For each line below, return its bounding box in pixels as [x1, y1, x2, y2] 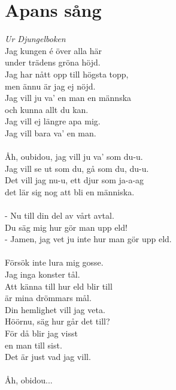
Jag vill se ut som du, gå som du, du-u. [5, 162, 149, 174]
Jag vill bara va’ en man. [5, 126, 96, 139]
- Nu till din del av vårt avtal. [5, 209, 114, 222]
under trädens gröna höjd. [5, 56, 101, 69]
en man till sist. [5, 338, 62, 351]
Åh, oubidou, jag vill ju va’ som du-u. [5, 150, 143, 163]
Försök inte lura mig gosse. [5, 256, 104, 269]
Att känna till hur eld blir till [5, 279, 113, 292]
